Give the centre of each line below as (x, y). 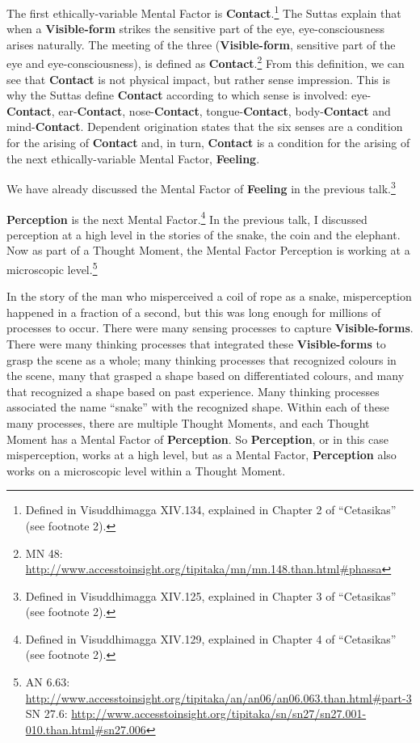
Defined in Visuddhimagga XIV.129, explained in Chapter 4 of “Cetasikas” (211, 638)
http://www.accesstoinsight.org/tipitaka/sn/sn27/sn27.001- (219, 713)
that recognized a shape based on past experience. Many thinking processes (193, 391)
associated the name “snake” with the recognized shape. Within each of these (198, 407)
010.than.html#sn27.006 (86, 729)
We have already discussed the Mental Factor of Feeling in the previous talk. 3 (201, 187)
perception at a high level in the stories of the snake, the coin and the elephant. (204, 234)
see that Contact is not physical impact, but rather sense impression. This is (198, 79)
